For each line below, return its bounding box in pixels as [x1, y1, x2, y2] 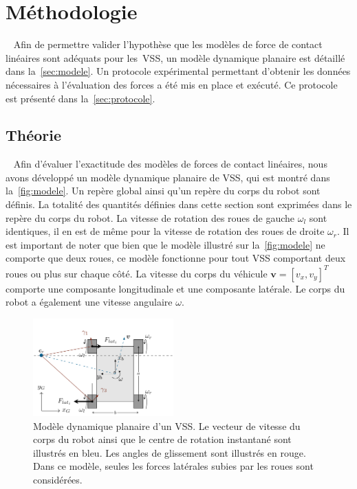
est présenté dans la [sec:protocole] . [6, 91, 155, 105]
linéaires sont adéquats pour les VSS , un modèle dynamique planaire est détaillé [6, 50, 345, 65]
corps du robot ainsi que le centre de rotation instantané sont [33, 432, 292, 446]
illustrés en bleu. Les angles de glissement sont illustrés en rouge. [33, 445, 306, 459]
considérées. [33, 472, 83, 486]
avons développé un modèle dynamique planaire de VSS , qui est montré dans [6, 170, 330, 184]
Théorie [6, 124, 62, 146]
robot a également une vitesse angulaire [6, 295, 173, 309]
